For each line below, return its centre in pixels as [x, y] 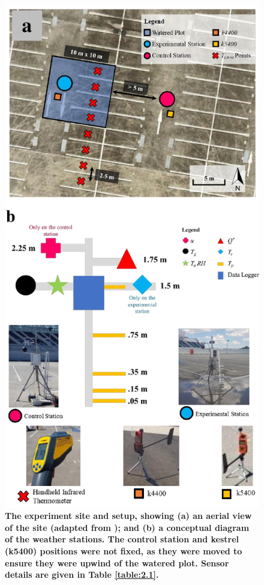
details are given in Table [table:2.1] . [82, 574]
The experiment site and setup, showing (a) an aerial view [128, 516]
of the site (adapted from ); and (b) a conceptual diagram [127, 527]
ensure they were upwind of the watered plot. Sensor [117, 562]
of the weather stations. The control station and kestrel [122, 539]
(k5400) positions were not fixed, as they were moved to [124, 550]
